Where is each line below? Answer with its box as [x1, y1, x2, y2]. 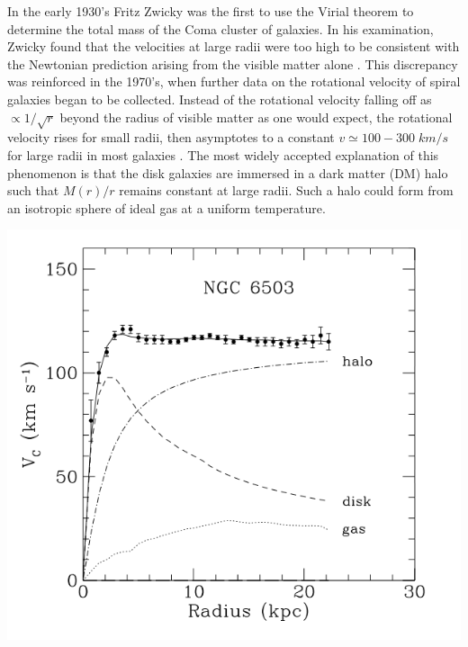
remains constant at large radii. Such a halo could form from [119, 181, 454, 200]
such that [7, 181, 59, 200]
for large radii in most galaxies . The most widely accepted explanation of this [7, 145, 439, 164]
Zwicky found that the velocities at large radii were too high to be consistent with [7, 37, 460, 56]
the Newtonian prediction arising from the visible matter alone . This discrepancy [7, 54, 458, 73]
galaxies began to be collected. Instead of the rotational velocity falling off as [7, 89, 432, 108]
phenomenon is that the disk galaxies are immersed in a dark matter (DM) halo [7, 163, 448, 182]
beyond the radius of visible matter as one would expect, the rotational [59, 107, 453, 126]
